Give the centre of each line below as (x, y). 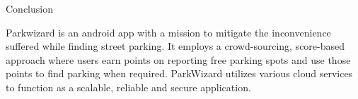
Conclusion (29, 8)
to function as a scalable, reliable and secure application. (128, 87)
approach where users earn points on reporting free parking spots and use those (178, 59)
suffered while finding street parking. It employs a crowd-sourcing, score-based (175, 46)
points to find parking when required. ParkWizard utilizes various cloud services (179, 73)
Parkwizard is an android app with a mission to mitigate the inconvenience (168, 32)
